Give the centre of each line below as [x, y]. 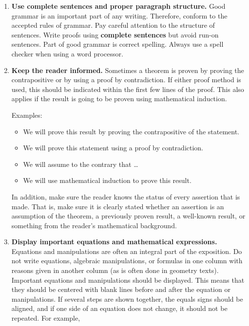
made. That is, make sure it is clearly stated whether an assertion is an [118, 206]
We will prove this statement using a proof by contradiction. [113, 148]
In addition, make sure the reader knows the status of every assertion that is [126, 196]
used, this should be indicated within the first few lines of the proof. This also [128, 89]
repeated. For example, [46, 318]
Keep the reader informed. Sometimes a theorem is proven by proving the [128, 70]
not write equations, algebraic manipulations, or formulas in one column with [127, 261]
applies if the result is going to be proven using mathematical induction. [119, 99]
